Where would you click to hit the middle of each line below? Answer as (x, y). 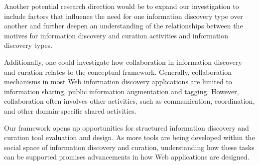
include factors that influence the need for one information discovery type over (124, 16)
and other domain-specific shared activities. (70, 110)
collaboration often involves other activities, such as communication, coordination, (129, 101)
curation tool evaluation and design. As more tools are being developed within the (129, 137)
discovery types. (28, 45)
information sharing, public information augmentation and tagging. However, (122, 91)
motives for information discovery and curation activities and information (116, 35)
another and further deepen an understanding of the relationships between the (124, 26)
